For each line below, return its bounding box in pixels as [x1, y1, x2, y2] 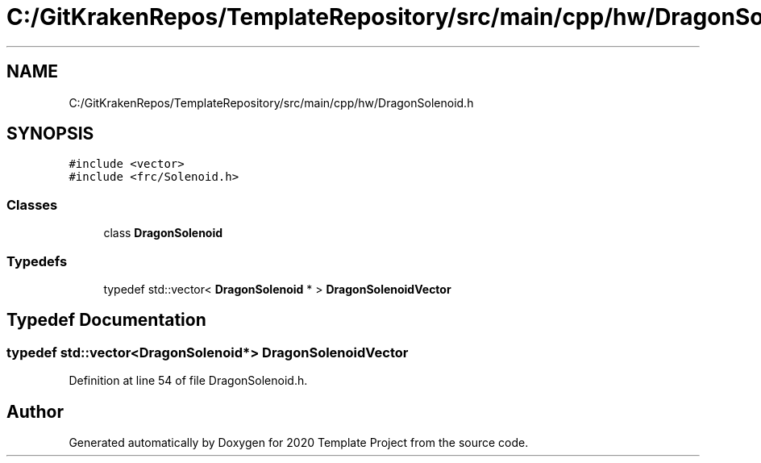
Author [6, 401, 64, 422]
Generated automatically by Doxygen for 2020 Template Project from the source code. [69, 436, 529, 449]
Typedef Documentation [6, 310, 206, 331]
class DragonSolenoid [103, 226, 223, 240]
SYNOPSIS [6, 123, 94, 144]
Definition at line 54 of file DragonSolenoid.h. [69, 373, 308, 388]
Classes [6, 196, 58, 213]
